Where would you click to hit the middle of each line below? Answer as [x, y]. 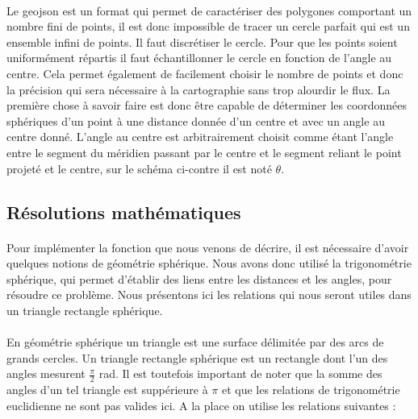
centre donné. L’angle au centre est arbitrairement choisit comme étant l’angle [200, 137]
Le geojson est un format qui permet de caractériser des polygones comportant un [209, 10]
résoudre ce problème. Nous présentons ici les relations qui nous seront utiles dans [209, 295]
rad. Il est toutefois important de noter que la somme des [240, 373]
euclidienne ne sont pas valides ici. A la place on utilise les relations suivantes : [201, 405]
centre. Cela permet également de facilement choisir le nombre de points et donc [205, 73]
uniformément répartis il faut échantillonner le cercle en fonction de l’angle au [199, 58]
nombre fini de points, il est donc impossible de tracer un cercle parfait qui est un [208, 26]
